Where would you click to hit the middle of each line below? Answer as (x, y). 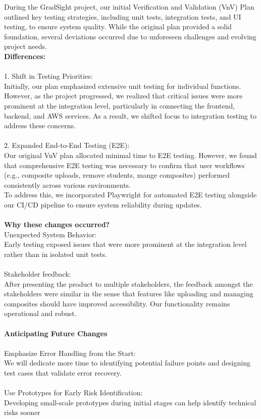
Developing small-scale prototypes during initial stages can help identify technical (130, 402)
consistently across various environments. (68, 185)
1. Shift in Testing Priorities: (48, 76)
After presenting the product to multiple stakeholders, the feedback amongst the (128, 283)
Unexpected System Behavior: (50, 234)
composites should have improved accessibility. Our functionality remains (117, 303)
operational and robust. (40, 313)
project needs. (25, 46)
